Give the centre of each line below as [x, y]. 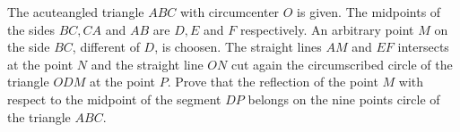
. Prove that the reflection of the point [273, 82]
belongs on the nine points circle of [344, 99]
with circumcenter [230, 12]
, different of [106, 47]
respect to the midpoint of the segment [114, 99]
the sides [31, 29]
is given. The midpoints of [369, 12]
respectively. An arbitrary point [327, 29]
